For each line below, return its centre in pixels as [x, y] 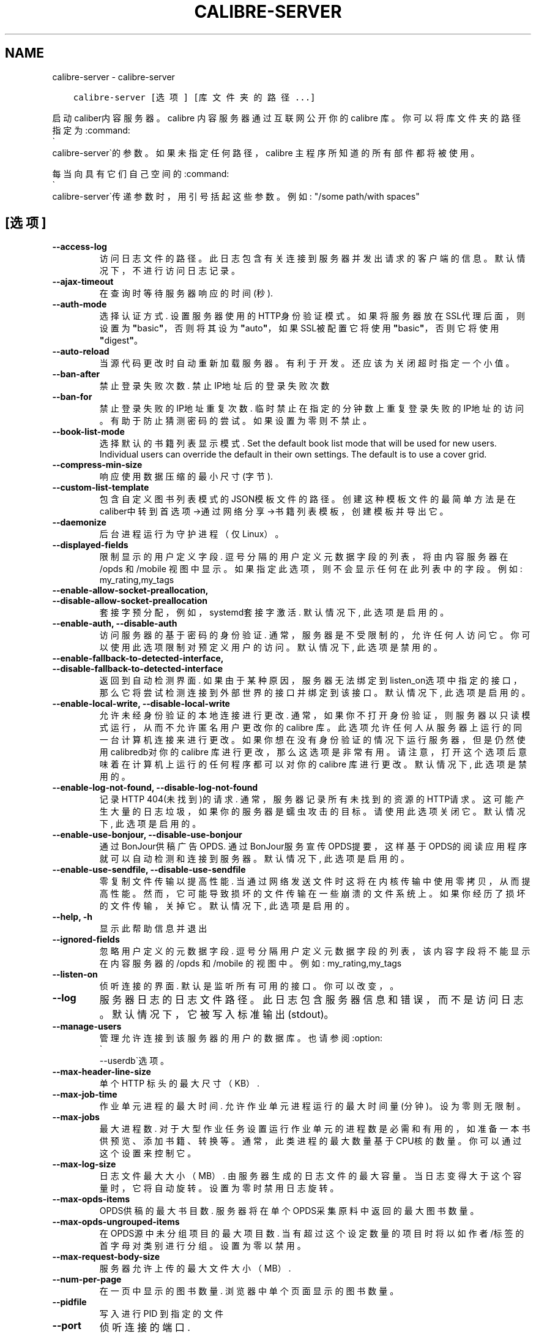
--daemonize [79, 522]
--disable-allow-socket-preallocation [130, 601]
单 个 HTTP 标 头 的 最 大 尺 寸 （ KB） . [180, 1083]
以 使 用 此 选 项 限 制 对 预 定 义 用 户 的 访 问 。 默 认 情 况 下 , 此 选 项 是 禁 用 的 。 [271, 647]
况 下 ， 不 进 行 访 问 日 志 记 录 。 [170, 271]
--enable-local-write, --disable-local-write [141, 704]
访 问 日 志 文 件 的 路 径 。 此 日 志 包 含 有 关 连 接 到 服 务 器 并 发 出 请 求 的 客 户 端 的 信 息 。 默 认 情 [312, 258]
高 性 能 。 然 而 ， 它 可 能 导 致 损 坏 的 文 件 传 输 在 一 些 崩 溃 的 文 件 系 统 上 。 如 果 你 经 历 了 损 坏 [312, 894]
